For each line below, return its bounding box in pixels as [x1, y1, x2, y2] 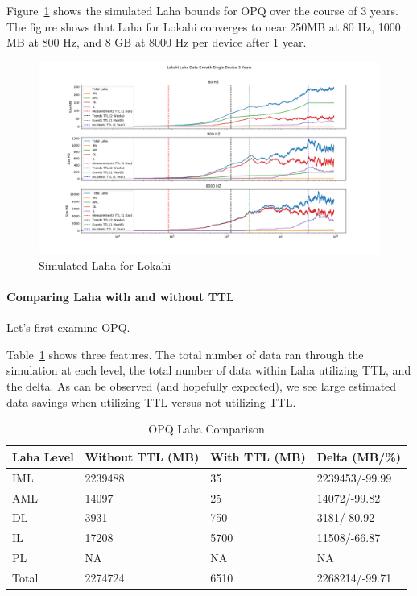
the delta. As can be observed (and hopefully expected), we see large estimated [6, 378, 397, 395]
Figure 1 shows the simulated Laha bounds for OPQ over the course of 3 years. [6, 2, 398, 19]
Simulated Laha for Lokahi [39, 256, 171, 273]
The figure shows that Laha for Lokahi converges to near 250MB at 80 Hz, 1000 [6, 18, 401, 35]
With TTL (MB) [210, 448, 306, 465]
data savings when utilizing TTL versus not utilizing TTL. [6, 393, 296, 410]
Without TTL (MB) [85, 448, 200, 465]
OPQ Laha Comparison [148, 420, 265, 437]
